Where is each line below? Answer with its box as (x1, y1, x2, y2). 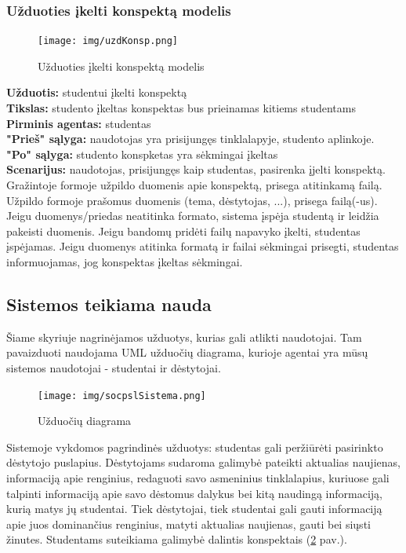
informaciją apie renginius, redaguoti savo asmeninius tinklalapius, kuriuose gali (6, 470, 390, 486)
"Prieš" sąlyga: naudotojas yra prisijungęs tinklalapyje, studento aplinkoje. (6, 130, 375, 147)
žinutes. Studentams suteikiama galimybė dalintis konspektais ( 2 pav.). (6, 531, 347, 548)
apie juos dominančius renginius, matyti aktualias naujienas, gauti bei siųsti (6, 515, 371, 532)
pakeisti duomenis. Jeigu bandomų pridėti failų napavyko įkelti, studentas (6, 222, 361, 239)
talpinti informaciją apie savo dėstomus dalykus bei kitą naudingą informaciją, (6, 485, 382, 501)
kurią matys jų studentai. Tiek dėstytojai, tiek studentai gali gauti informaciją (6, 500, 382, 517)
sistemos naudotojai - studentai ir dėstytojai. (6, 359, 221, 375)
